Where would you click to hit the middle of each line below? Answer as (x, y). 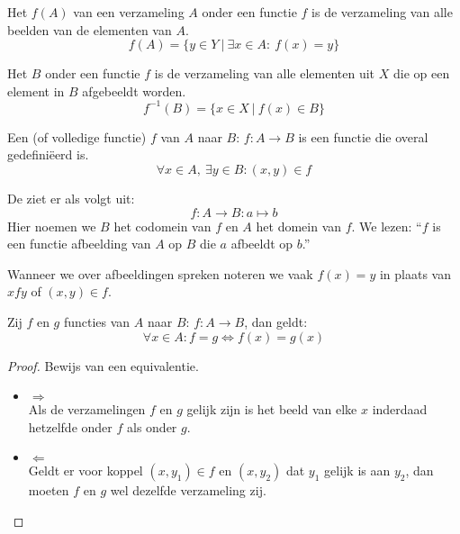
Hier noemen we (52, 226)
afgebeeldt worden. (134, 91)
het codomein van (162, 226)
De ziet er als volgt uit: (71, 199)
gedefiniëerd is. (48, 154)
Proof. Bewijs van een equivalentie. (103, 365)
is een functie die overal (363, 136)
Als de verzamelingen (87, 409)
